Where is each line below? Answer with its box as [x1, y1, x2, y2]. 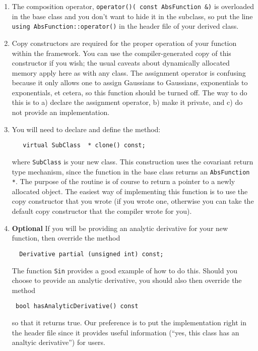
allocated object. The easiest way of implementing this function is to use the [12, 186, 248, 196]
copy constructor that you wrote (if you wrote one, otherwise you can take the [12, 196, 254, 206]
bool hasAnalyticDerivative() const [15, 303, 139, 310]
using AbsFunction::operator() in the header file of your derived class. [12, 21, 239, 31]
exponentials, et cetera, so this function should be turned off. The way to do [12, 87, 247, 97]
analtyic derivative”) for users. [12, 337, 105, 347]
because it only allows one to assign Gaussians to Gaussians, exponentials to [12, 77, 248, 88]
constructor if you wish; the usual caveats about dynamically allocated [12, 57, 230, 68]
